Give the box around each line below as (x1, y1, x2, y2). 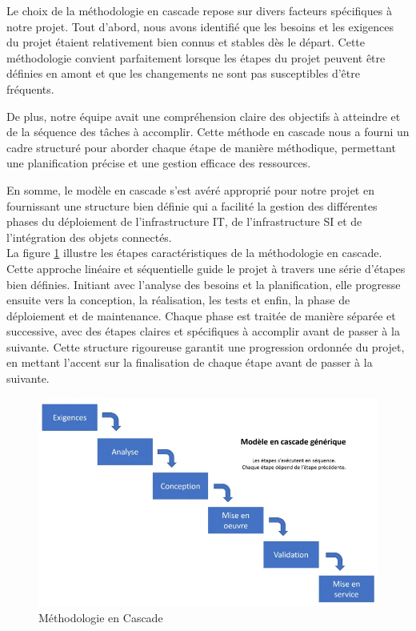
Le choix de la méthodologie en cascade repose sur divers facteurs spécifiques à (6, 2, 392, 18)
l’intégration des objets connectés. (6, 228, 172, 245)
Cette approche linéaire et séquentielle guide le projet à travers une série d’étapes (6, 259, 406, 276)
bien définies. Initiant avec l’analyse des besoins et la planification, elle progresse (6, 275, 401, 292)
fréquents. (6, 80, 54, 97)
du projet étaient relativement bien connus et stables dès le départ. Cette (6, 34, 365, 50)
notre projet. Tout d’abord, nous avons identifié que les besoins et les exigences (6, 18, 394, 34)
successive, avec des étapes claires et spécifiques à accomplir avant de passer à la (6, 323, 400, 340)
